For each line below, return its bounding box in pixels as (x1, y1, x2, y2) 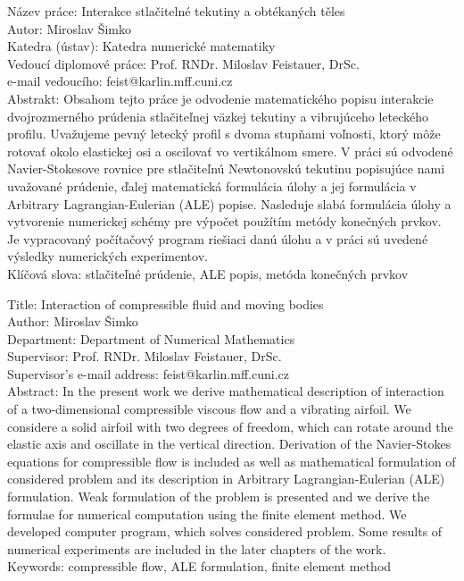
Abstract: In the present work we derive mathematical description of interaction (7, 382, 444, 400)
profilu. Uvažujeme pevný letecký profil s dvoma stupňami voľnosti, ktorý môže (7, 124, 441, 143)
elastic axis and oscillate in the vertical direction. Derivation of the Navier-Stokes (7, 434, 452, 453)
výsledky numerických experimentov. (7, 247, 208, 265)
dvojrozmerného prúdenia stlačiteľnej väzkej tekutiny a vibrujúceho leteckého (7, 106, 428, 125)
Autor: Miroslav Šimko (7, 19, 132, 38)
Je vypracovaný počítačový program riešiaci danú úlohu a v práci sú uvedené (7, 229, 428, 248)
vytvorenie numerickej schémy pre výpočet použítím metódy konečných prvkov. (7, 212, 442, 231)
